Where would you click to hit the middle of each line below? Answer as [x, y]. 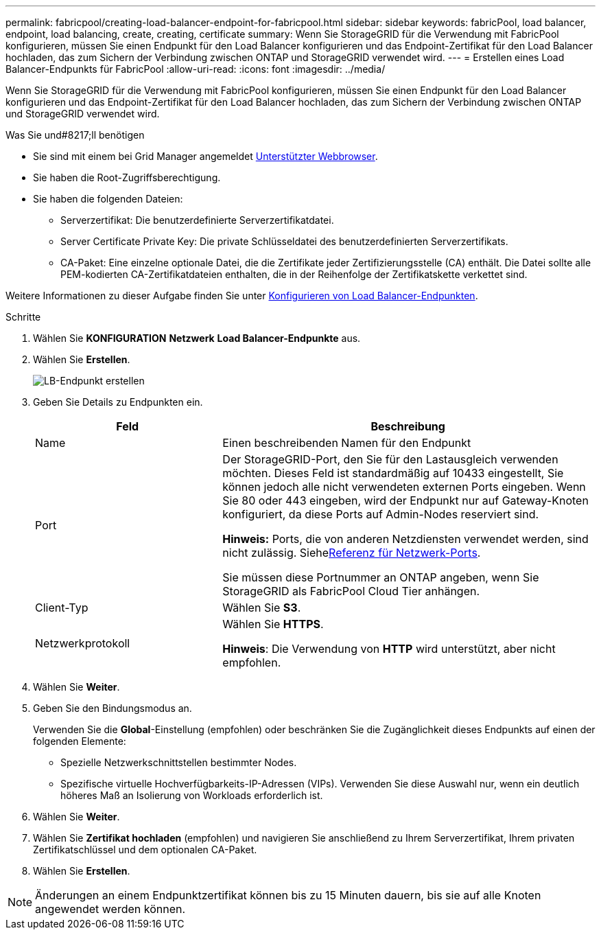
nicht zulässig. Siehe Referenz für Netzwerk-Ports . [352, 553]
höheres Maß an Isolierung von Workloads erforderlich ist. [192, 795]
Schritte [23, 317]
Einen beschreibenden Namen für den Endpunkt [347, 443]
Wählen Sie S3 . [262, 608]
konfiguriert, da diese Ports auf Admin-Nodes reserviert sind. [381, 514]
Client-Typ [62, 608]
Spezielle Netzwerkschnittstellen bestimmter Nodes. [179, 762]
